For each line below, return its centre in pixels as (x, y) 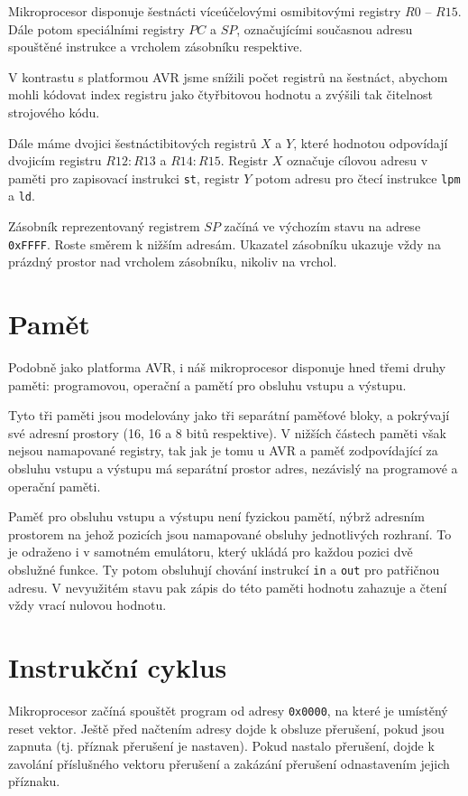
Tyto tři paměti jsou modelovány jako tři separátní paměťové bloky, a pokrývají (229, 415)
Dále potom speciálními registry (96, 28)
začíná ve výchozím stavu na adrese (322, 226)
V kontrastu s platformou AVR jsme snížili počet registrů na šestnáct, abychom (228, 76)
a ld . (22, 196)
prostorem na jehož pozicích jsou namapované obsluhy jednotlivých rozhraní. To (230, 534)
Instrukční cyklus (118, 667)
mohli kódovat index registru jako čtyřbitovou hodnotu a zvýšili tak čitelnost (220, 94)
